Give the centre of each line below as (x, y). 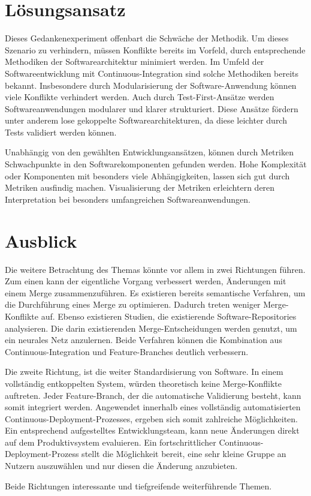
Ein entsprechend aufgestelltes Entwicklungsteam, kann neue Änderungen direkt (152, 430)
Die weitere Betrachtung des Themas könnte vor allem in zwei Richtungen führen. (155, 269)
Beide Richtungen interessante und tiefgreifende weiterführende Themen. (138, 486)
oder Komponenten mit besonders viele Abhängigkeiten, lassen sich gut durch (147, 175)
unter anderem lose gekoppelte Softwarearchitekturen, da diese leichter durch (146, 120)
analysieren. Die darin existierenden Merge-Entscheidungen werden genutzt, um (151, 328)
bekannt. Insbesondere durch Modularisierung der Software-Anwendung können (151, 85)
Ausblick (41, 240)
